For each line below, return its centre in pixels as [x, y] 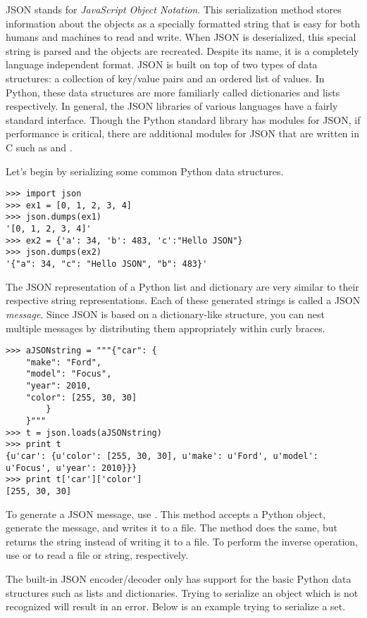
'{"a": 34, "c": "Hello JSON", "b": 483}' [107, 264]
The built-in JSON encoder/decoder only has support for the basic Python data [179, 579]
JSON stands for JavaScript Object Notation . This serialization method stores [174, 9]
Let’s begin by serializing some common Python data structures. [145, 171]
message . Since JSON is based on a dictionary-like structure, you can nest [165, 314]
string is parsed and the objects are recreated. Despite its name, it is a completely [182, 50]
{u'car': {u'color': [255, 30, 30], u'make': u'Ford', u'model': [162, 456]
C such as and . [39, 147]
